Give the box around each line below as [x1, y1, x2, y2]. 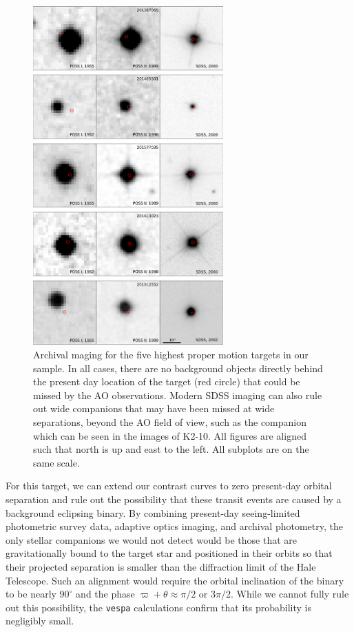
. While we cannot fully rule [230, 587, 349, 601]
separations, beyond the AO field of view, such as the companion [33, 415, 307, 429]
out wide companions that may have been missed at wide [33, 401, 275, 416]
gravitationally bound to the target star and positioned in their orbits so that [6, 546, 333, 560]
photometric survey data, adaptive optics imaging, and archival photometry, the [6, 519, 343, 533]
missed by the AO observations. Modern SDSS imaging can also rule [33, 387, 322, 402]
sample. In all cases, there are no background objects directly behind [33, 360, 323, 375]
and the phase [76, 587, 135, 601]
